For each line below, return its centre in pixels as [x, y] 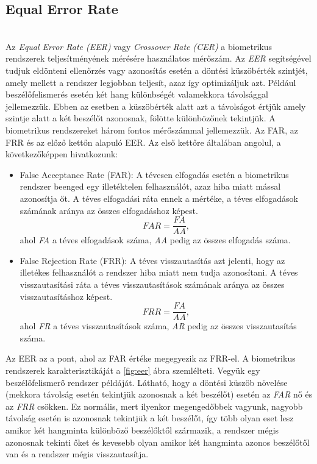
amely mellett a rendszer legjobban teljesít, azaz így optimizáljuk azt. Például [151, 82]
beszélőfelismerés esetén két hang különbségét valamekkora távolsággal [137, 94]
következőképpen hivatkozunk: [62, 154]
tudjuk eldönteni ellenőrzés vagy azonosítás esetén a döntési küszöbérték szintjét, [157, 70]
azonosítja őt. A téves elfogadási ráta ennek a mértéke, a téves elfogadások [159, 198]
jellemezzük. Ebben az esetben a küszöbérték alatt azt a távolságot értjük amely [156, 106]
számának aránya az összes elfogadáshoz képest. [109, 210]
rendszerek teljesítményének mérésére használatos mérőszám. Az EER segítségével [158, 58]
